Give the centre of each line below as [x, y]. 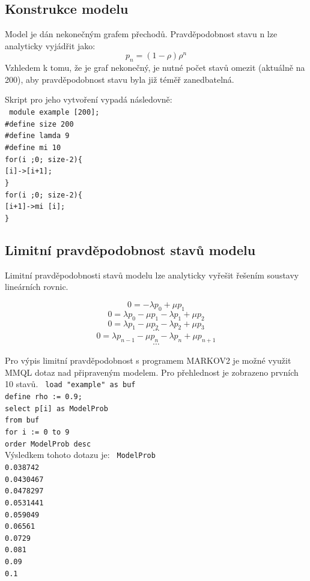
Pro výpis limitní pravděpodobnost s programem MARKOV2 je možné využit [148, 360]
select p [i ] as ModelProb [56, 408]
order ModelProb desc [48, 444]
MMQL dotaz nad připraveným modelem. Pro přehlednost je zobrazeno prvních [152, 372]
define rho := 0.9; [44, 396]
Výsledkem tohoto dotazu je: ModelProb [80, 455]
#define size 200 [39, 124]
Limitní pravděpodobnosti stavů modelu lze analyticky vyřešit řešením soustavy [152, 275]
